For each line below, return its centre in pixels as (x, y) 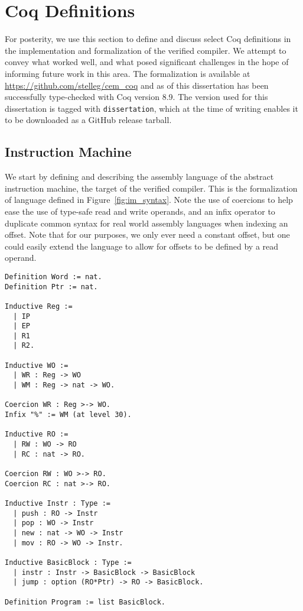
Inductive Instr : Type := (58, 503)
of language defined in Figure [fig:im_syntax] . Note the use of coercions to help (149, 200)
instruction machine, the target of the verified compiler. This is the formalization (151, 188)
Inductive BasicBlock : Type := (68, 562)
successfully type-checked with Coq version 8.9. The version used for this (136, 97)
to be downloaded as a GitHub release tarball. (88, 120)
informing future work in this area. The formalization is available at (128, 73)
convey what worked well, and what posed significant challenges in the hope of (147, 62)
